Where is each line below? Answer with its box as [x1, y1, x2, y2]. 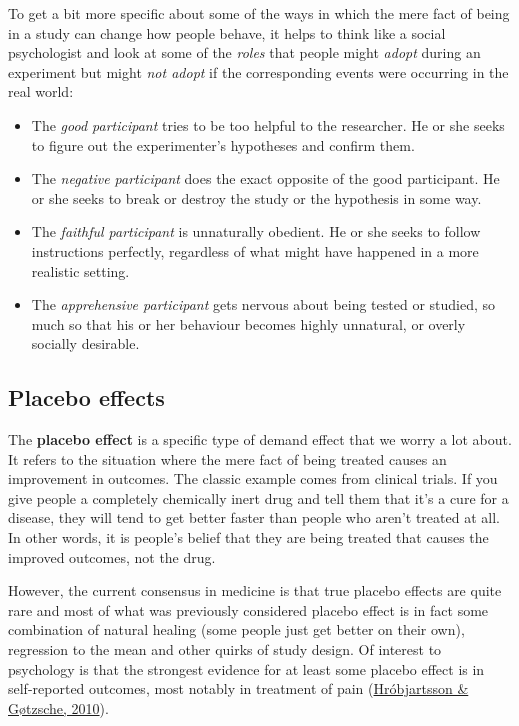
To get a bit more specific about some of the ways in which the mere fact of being [8, 3, 510, 23]
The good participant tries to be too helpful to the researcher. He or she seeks [31, 114, 505, 135]
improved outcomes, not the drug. [8, 546, 216, 567]
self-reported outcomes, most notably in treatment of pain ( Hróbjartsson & [8, 678, 469, 699]
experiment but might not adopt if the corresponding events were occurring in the [8, 61, 509, 82]
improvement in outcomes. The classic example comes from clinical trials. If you [8, 468, 498, 489]
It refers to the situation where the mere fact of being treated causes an [8, 448, 447, 469]
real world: [8, 81, 74, 102]
